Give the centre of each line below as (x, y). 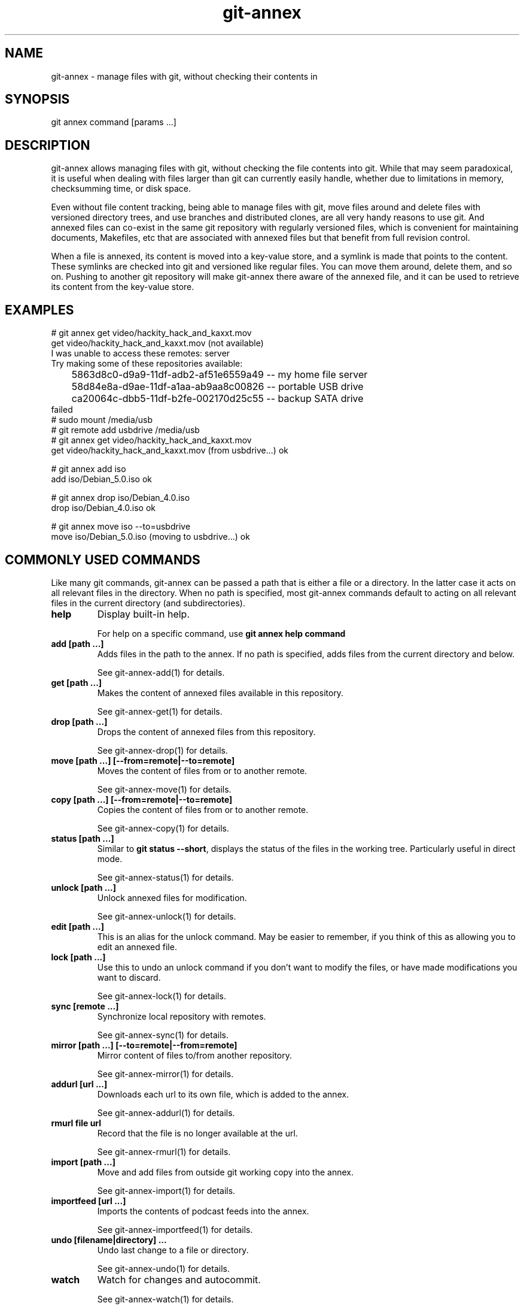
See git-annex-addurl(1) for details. (166, 1112)
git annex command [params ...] (114, 122)
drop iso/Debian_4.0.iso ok (103, 508)
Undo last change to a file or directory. (173, 1250)
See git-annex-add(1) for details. (161, 672)
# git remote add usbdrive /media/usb (125, 430)
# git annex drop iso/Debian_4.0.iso (121, 498)
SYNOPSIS (37, 99)
